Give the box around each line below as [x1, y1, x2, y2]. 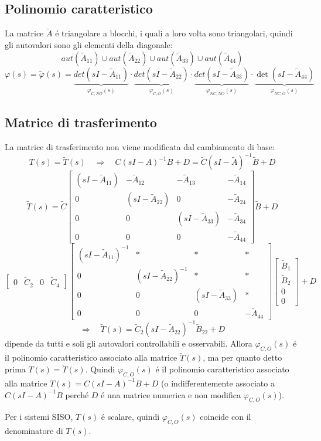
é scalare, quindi [101, 411, 160, 423]
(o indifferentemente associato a [161, 376, 275, 389]
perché [65, 388, 89, 401]
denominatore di [5, 425, 63, 437]
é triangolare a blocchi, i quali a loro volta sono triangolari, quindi [55, 27, 293, 39]
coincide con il [200, 411, 251, 423]
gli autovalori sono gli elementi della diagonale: [5, 39, 173, 51]
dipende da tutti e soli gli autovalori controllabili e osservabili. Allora [5, 337, 252, 350]
